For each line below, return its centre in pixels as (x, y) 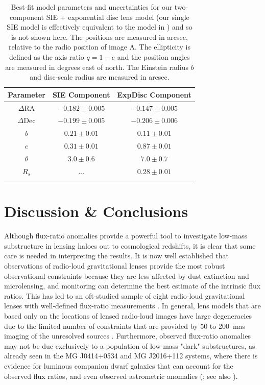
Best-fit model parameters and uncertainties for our (92, 7)
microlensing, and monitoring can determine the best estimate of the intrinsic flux (132, 286)
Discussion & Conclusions (96, 211)
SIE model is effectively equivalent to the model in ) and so (100, 27)
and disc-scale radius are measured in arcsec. (100, 77)
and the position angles (153, 56)
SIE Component (81, 94)
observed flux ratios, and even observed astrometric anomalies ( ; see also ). (121, 376)
